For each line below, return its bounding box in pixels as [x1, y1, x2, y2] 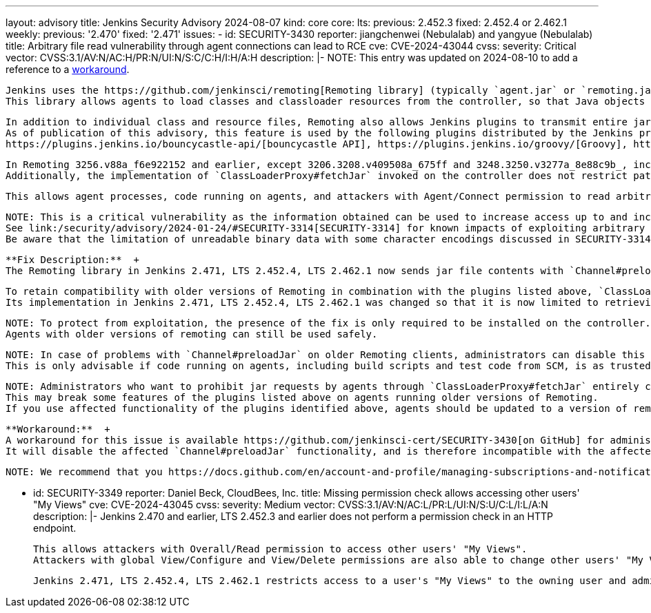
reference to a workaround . [6, 63, 130, 75]
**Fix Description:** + [6, 254, 139, 265]
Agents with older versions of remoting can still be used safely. [6, 329, 378, 340]
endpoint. [33, 522, 77, 534]
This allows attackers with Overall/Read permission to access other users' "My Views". [33, 543, 528, 554]
